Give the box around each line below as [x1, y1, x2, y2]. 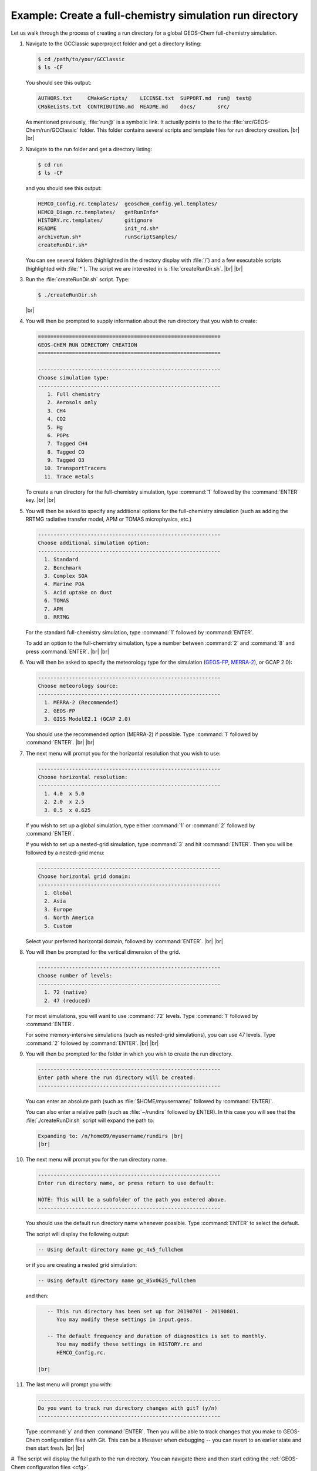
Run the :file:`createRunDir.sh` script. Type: [25, 275, 130, 282]
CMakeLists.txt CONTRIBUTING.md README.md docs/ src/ [38, 103, 230, 110]
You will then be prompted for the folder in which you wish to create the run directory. [25, 1050, 233, 1057]
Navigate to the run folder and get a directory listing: [25, 145, 153, 152]
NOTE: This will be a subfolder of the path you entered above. [38, 1196, 227, 1203]
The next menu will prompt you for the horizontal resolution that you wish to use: [25, 750, 221, 757]
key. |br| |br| [25, 497, 56, 504]
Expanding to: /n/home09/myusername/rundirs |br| [38, 1133, 184, 1139]
